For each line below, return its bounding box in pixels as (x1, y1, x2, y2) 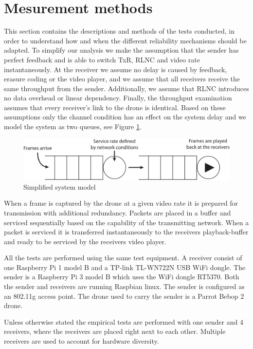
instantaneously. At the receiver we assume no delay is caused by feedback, (4, 64, 227, 74)
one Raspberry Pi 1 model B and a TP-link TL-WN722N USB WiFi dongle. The (4, 262, 246, 272)
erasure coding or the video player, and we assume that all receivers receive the (4, 74, 240, 84)
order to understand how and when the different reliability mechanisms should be (4, 35, 247, 45)
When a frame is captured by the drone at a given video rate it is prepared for (4, 198, 238, 208)
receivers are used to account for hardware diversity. (4, 336, 159, 346)
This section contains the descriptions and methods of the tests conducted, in (4, 26, 235, 36)
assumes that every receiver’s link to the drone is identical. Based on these (4, 102, 226, 112)
